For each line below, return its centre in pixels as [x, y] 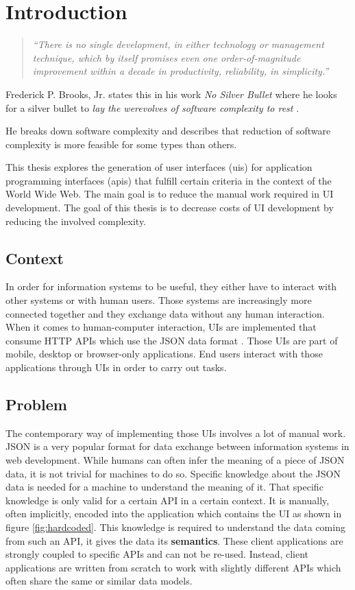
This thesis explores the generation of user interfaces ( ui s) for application [159, 167]
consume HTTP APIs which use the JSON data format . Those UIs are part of [172, 340]
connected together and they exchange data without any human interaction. [165, 313]
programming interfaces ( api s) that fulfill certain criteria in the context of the [169, 180]
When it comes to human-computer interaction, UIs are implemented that [161, 327]
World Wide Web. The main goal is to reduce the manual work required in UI [170, 194]
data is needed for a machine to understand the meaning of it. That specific [164, 487]
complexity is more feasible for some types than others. [121, 144]
